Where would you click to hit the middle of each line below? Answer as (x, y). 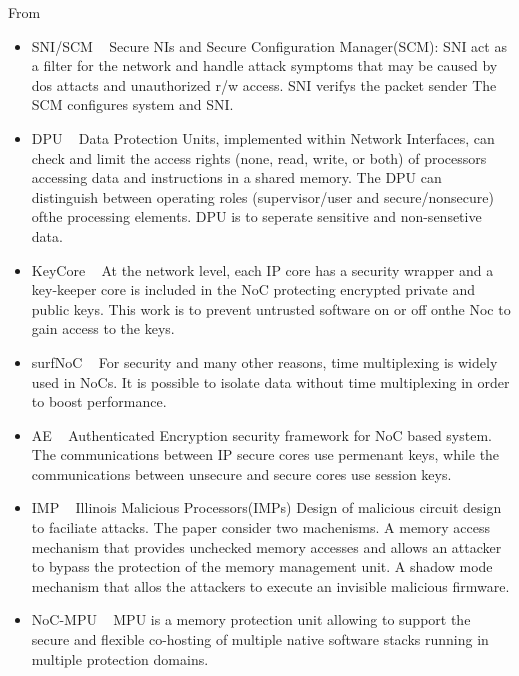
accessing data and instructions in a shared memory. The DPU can (236, 177)
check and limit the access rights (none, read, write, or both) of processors (259, 157)
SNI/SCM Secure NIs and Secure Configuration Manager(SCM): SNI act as (269, 45)
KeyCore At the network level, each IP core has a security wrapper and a (262, 269)
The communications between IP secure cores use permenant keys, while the (265, 454)
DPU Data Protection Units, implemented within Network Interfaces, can (263, 137)
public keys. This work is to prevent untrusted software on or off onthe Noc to (271, 308)
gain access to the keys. (103, 328)
